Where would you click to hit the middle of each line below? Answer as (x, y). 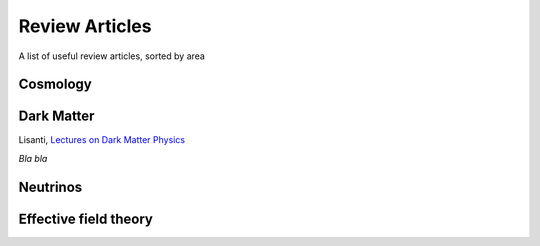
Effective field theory (86, 218)
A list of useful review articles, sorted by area (111, 56)
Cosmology (55, 84)
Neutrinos (50, 186)
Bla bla (33, 158)
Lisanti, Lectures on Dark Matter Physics (101, 140)
